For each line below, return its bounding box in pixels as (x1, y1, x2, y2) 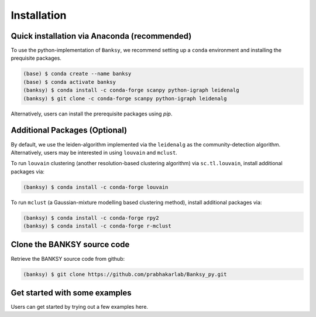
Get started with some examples (11, 288, 132, 298)
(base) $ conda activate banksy (23, 79, 116, 85)
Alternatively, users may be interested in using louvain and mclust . (11, 149, 178, 156)
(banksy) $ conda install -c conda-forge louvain (23, 183, 169, 190)
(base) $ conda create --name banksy (23, 70, 132, 77)
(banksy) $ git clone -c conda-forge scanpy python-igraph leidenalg (23, 95, 227, 102)
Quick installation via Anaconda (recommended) (11, 31, 192, 41)
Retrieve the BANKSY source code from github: (11, 255, 125, 262)
